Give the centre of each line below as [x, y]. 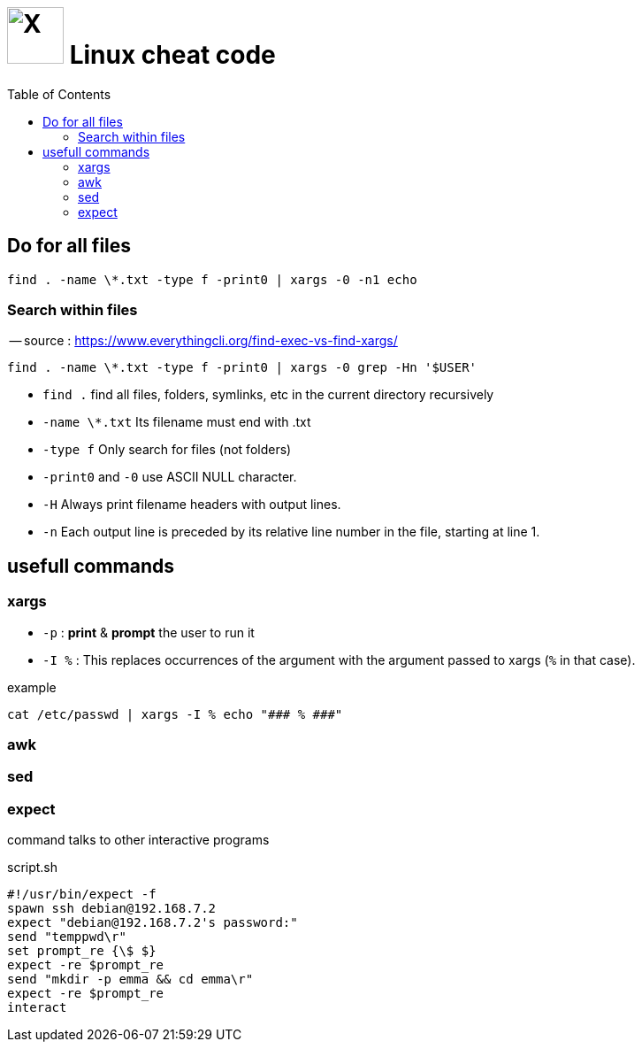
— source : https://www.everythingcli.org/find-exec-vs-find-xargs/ [203, 341]
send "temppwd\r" [67, 937]
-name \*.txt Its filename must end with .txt [177, 422]
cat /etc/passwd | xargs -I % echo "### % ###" [175, 714]
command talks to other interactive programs [138, 840]
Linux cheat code [172, 55]
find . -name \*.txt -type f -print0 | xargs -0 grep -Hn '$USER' [242, 368]
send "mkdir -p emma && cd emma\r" [130, 980]
